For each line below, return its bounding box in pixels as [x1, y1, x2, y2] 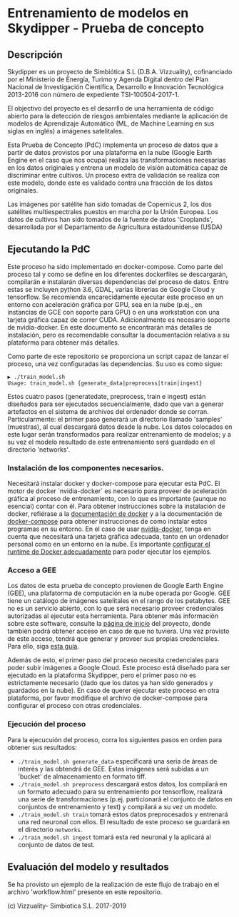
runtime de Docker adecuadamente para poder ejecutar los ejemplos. [7, 547, 212, 556]
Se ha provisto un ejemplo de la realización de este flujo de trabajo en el [7, 880, 220, 888]
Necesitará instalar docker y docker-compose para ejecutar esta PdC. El [7, 480, 220, 488]
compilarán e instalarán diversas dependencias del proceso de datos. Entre [7, 277, 230, 286]
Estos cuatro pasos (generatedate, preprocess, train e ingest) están [7, 392, 206, 400]
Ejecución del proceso [7, 719, 86, 729]
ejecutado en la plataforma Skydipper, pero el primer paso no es [7, 671, 196, 679]
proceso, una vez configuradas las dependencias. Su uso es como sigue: [7, 359, 223, 368]
